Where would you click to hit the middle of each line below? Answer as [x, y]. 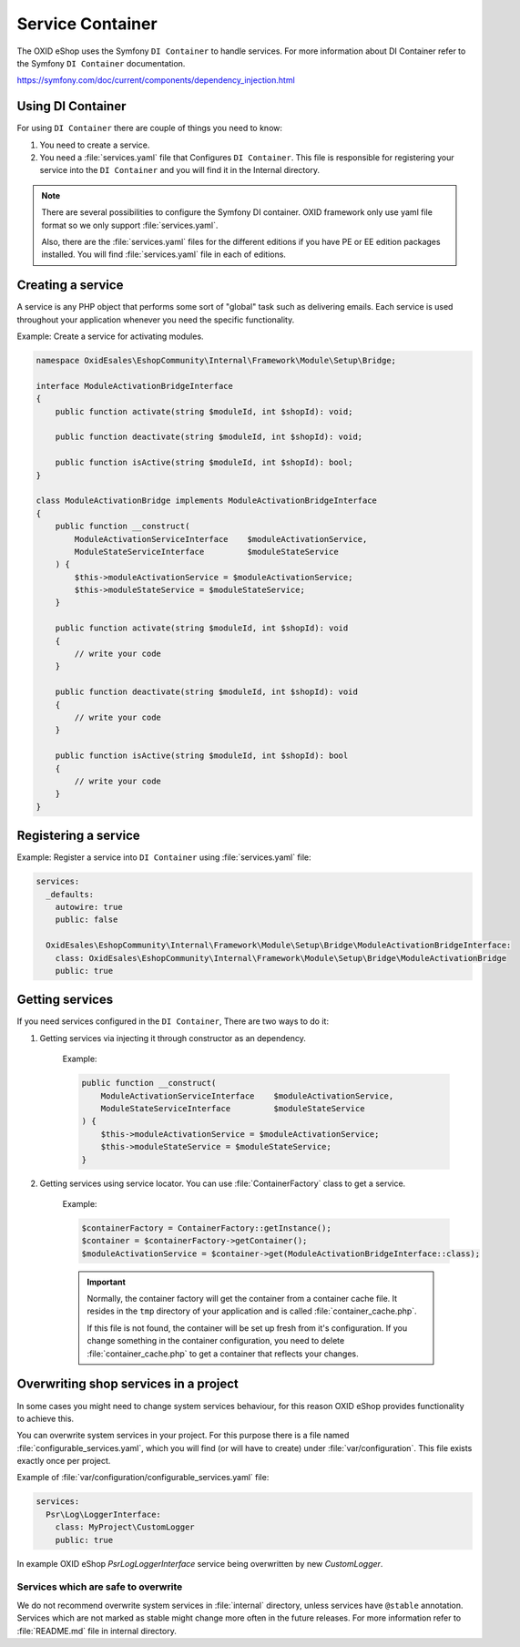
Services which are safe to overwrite [100, 1587]
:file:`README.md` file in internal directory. [97, 1631]
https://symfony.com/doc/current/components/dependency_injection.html [156, 80]
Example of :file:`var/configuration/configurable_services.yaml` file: [143, 1478]
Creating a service [70, 286]
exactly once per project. [64, 1461]
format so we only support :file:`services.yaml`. [130, 225]
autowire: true [89, 907]
